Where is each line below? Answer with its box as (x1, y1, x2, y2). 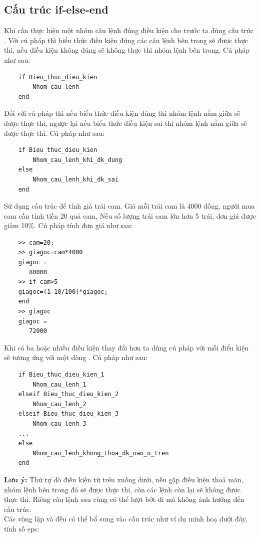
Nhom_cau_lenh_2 (32, 400, 86, 408)
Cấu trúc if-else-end (4, 2, 108, 17)
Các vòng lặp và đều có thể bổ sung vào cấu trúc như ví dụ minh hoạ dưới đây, (4, 513, 247, 524)
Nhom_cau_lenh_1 (32, 381, 86, 388)
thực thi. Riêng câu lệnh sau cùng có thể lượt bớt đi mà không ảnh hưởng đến (4, 494, 244, 504)
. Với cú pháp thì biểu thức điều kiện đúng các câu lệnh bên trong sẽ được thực (4, 35, 248, 45)
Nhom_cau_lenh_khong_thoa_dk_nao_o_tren (32, 449, 169, 457)
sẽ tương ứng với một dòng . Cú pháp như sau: (4, 352, 148, 363)
